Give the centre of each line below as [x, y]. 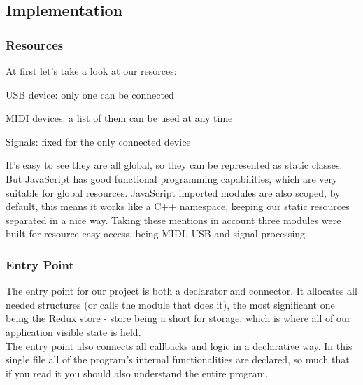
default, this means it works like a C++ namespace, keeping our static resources [178, 206]
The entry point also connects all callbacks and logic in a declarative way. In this [179, 345]
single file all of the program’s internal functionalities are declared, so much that [178, 359]
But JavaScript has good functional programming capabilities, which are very [172, 178]
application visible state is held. [73, 331]
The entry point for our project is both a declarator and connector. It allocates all [181, 291]
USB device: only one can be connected [90, 94]
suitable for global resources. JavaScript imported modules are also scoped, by [173, 192]
